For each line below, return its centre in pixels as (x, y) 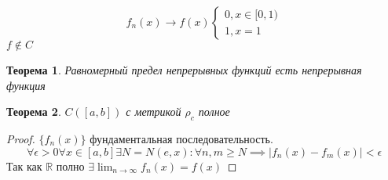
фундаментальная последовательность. (181, 138)
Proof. (21, 138)
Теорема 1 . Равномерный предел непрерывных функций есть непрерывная (184, 70)
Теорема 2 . (34, 112)
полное (214, 112)
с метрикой (154, 112)
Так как (24, 166)
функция (26, 85)
